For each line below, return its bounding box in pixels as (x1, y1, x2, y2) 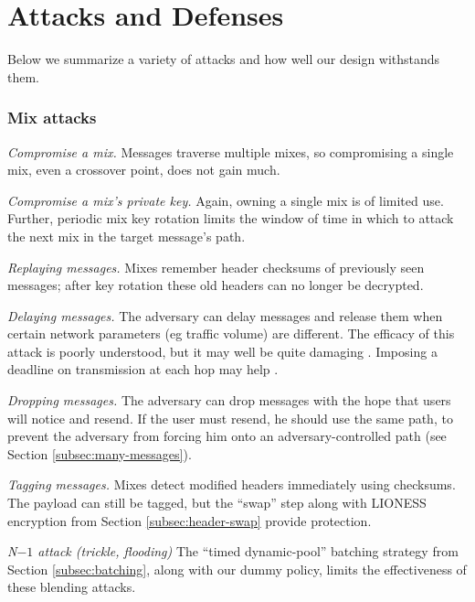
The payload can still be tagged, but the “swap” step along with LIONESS (7, 493, 427, 512)
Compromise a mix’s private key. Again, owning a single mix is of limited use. (7, 190, 444, 210)
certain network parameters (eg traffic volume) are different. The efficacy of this (7, 324, 455, 343)
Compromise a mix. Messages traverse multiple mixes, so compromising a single (7, 142, 454, 161)
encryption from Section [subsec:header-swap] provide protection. (7, 511, 372, 530)
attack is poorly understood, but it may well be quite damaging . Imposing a (7, 341, 438, 360)
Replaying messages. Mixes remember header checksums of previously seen (7, 257, 425, 276)
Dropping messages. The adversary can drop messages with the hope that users (7, 391, 451, 410)
